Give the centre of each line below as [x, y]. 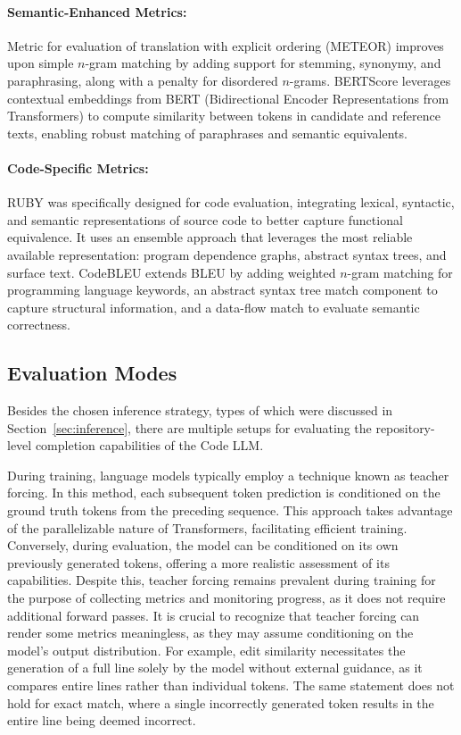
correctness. [39, 325]
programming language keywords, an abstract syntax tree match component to [222, 290]
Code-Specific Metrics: [78, 167]
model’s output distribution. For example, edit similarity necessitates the [206, 650]
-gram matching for [400, 272]
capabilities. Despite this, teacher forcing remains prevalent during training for [222, 580]
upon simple [41, 63]
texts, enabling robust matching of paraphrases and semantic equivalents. [207, 133]
